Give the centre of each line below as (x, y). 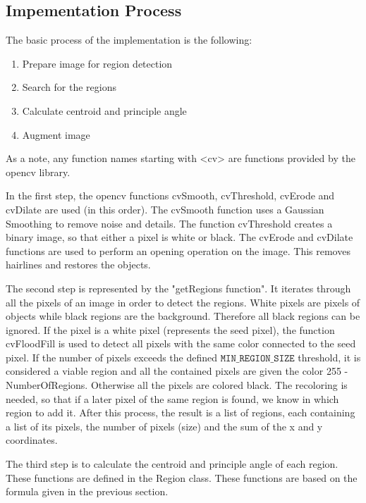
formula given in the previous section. (87, 491)
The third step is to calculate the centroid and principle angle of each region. (172, 464)
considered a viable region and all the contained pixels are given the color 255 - (177, 371)
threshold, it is (329, 357)
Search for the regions (69, 87)
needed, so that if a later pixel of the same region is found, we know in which (172, 398)
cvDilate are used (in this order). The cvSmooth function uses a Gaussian (165, 209)
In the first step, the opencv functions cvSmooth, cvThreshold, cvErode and (170, 195)
